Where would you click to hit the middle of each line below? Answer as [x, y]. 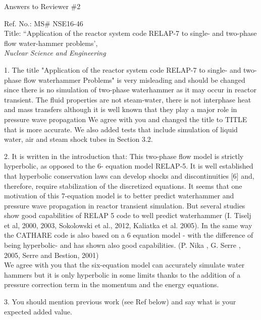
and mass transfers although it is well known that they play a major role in [121, 109]
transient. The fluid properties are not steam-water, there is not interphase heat [128, 99]
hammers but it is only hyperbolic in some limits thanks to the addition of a [122, 274]
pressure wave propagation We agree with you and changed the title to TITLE [126, 119]
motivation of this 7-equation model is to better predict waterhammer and [119, 196]
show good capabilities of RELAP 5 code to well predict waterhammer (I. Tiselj [128, 215]
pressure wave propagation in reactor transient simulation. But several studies [125, 205]
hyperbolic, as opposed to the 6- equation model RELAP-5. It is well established [129, 166]
